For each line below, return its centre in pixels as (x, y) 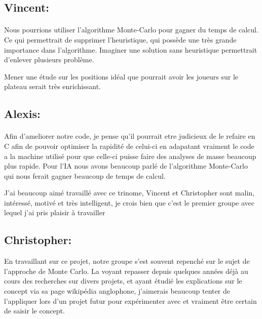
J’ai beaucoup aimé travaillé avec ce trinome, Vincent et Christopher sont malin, (129, 193)
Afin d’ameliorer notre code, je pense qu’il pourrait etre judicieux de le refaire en (130, 136)
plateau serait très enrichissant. (52, 86)
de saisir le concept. (34, 311)
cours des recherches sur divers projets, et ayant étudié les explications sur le (123, 281)
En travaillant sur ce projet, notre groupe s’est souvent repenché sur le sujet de (127, 261)
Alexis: (22, 114)
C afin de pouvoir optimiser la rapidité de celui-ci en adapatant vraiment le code (129, 146)
